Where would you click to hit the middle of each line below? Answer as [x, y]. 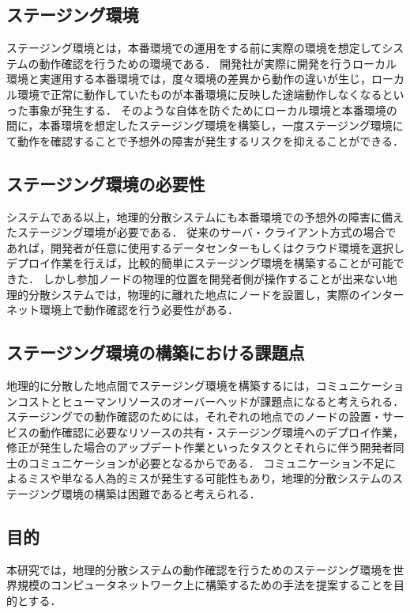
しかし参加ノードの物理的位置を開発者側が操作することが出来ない [214, 278]
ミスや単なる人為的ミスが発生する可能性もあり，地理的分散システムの [210, 478]
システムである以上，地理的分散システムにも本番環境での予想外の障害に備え [205, 216]
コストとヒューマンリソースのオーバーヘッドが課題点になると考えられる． [211, 401]
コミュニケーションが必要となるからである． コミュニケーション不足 [207, 462]
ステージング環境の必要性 [106, 183]
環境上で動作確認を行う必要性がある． [139, 310]
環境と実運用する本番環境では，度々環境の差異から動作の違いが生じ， [189, 79]
